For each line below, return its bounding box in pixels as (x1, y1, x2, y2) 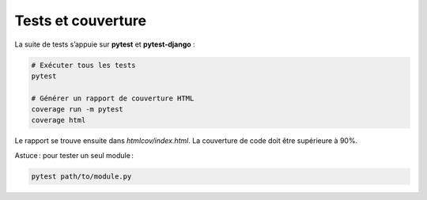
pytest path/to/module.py (31, 172, 132, 181)
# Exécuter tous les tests (31, 60, 136, 70)
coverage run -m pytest (31, 105, 124, 114)
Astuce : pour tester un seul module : (14, 150, 134, 160)
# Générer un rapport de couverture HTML (31, 93, 195, 103)
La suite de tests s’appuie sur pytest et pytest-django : (14, 40, 195, 49)
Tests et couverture (14, 12, 146, 29)
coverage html (31, 115, 86, 125)
